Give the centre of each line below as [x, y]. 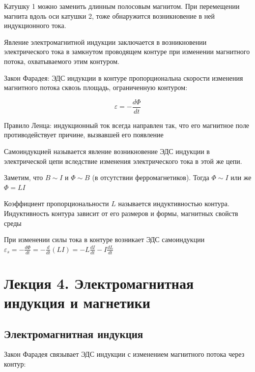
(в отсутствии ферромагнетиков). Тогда [151, 177]
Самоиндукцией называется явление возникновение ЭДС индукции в [107, 151]
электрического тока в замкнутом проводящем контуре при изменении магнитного [127, 51]
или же [241, 177]
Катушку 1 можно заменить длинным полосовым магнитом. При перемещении [122, 6]
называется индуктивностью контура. [174, 203]
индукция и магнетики [77, 302]
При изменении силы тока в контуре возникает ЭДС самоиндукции [104, 239]
